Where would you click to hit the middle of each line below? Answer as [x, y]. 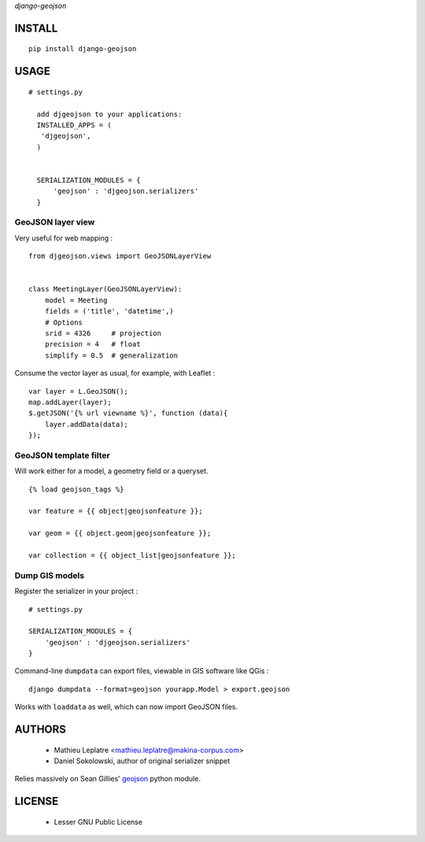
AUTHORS [41, 730]
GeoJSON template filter [62, 455]
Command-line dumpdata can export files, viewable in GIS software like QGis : [142, 671]
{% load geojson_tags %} [76, 489]
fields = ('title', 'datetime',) [109, 312]
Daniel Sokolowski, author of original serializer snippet [142, 761]
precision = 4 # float [92, 344]
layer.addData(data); [87, 424]
